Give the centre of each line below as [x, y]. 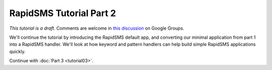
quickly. [17, 51]
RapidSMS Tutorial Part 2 [63, 13]
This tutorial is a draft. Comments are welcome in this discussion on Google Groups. [97, 28]
